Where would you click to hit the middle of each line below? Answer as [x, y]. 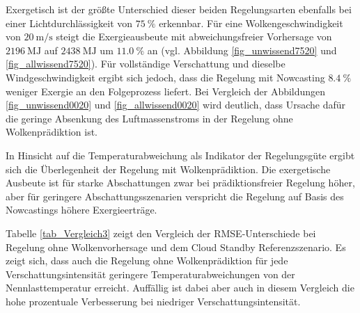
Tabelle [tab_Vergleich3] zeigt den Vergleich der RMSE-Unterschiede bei [161, 233]
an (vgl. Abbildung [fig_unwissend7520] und [242, 50]
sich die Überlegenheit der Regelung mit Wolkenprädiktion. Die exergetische [168, 169]
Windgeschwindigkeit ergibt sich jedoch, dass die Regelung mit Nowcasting [165, 77]
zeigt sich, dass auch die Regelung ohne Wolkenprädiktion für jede [147, 260]
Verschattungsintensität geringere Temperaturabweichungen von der [150, 274]
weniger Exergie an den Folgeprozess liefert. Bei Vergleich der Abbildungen [166, 91]
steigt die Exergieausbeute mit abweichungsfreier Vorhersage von [194, 37]
